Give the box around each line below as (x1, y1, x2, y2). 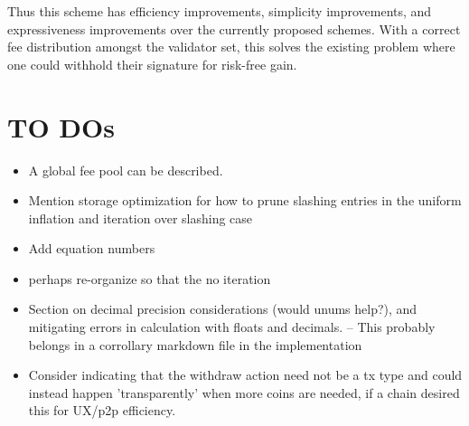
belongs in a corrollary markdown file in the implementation (28, 335, 362, 354)
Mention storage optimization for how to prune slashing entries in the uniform (28, 191, 462, 210)
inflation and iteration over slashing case (28, 208, 253, 227)
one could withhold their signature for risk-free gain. (7, 54, 297, 73)
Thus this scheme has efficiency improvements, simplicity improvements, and (7, 2, 432, 20)
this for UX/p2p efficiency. (28, 401, 176, 420)
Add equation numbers (28, 239, 155, 258)
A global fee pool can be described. (28, 160, 223, 179)
